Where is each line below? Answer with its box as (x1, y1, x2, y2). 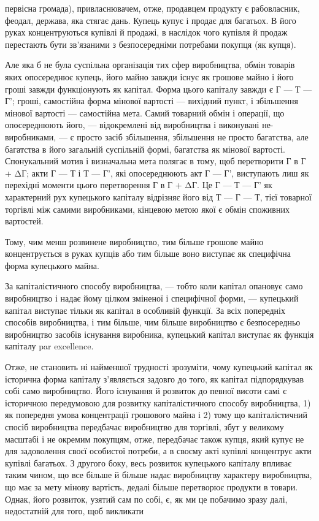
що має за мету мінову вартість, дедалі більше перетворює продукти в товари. (5, 480, 298, 493)
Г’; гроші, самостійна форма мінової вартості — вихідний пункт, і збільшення (5, 94, 298, 107)
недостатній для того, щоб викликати (5, 504, 144, 517)
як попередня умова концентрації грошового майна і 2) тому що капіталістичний (5, 408, 308, 421)
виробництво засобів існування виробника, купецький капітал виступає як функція (5, 327, 314, 340)
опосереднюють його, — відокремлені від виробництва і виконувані (5, 118, 259, 131)
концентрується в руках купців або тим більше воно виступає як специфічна (5, 247, 291, 260)
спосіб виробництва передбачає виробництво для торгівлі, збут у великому (5, 420, 284, 433)
